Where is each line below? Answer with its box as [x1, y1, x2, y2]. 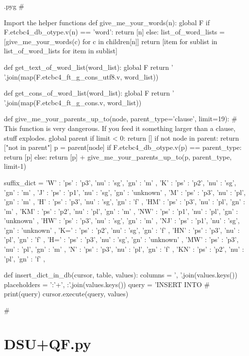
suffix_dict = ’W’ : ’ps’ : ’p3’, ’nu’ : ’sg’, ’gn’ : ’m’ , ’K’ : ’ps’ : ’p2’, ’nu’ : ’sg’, [4, 177, 236, 187]
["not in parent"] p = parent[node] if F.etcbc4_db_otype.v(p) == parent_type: [4, 142, 242, 152]
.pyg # [4, 1, 25, 11]
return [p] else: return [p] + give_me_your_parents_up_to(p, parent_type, [4, 151, 232, 162]
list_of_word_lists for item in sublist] [4, 46, 117, 56]
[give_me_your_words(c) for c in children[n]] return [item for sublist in [4, 36, 217, 46]
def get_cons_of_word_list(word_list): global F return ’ [4, 88, 174, 98]
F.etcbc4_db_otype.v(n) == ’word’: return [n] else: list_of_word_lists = [4, 27, 225, 37]
